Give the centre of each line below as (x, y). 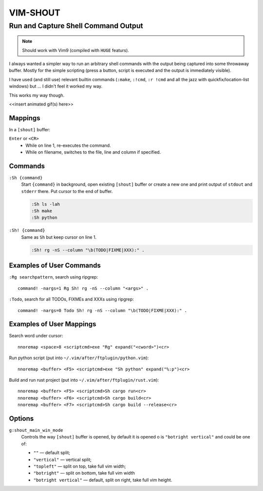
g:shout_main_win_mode (36, 430)
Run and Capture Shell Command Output (76, 26)
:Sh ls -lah (46, 204)
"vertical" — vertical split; (63, 459)
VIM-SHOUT (35, 13)
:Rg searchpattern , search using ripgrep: (54, 277)
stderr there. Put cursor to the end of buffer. (67, 191)
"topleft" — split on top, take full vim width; (80, 466)
